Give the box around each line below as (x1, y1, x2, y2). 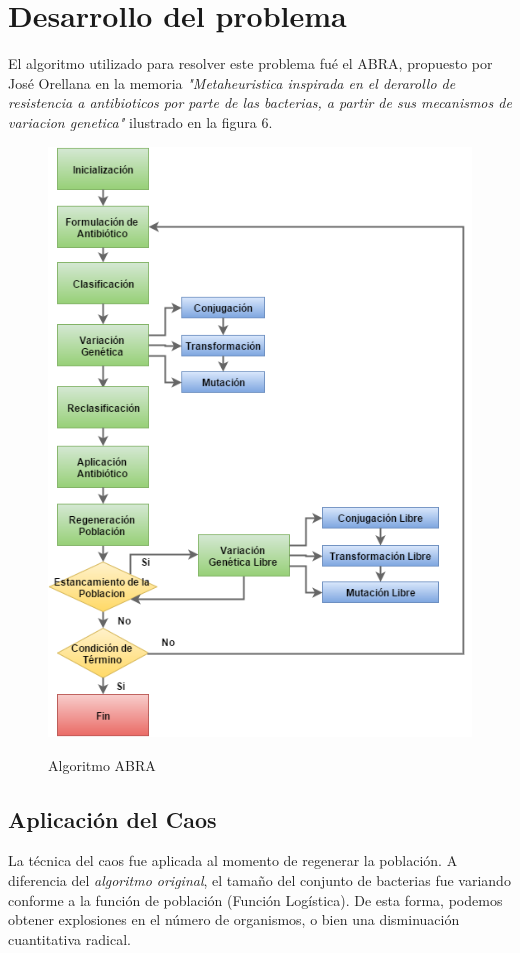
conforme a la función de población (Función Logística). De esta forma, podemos (8, 889, 503, 910)
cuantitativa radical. (8, 928, 131, 949)
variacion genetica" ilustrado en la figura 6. (8, 111, 273, 132)
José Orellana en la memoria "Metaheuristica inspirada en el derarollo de (8, 72, 456, 93)
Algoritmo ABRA (48, 754, 156, 775)
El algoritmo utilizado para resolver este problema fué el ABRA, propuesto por (8, 53, 493, 74)
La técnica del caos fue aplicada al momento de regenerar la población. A (8, 850, 458, 871)
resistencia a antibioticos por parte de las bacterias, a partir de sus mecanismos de (8, 92, 512, 113)
